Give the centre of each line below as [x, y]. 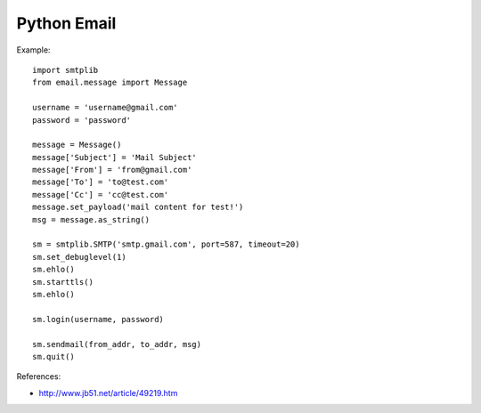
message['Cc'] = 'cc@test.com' [101, 194]
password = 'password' [82, 120]
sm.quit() [53, 356]
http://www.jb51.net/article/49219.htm [108, 393]
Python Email [66, 23]
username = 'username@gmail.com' [105, 108]
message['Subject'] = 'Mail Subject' [115, 157]
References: [39, 377]
